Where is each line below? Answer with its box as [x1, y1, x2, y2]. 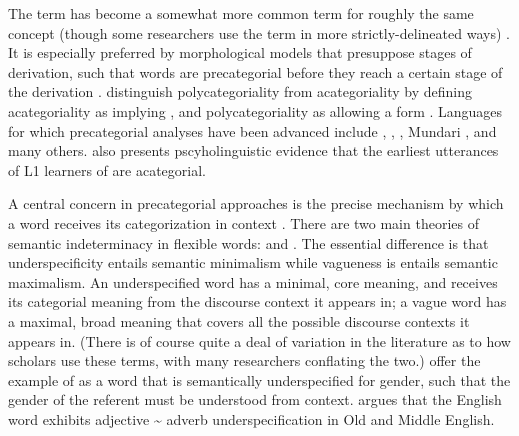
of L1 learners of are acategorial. [8, 159, 206, 180]
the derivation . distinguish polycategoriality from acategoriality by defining [8, 81, 472, 102]
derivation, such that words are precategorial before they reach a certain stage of [8, 61, 503, 82]
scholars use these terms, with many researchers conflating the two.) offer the [8, 350, 481, 371]
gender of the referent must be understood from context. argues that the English [8, 389, 502, 410]
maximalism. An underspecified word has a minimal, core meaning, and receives [8, 271, 498, 292]
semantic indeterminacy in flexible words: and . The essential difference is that [8, 232, 489, 253]
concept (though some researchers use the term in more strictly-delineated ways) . [8, 22, 510, 43]
